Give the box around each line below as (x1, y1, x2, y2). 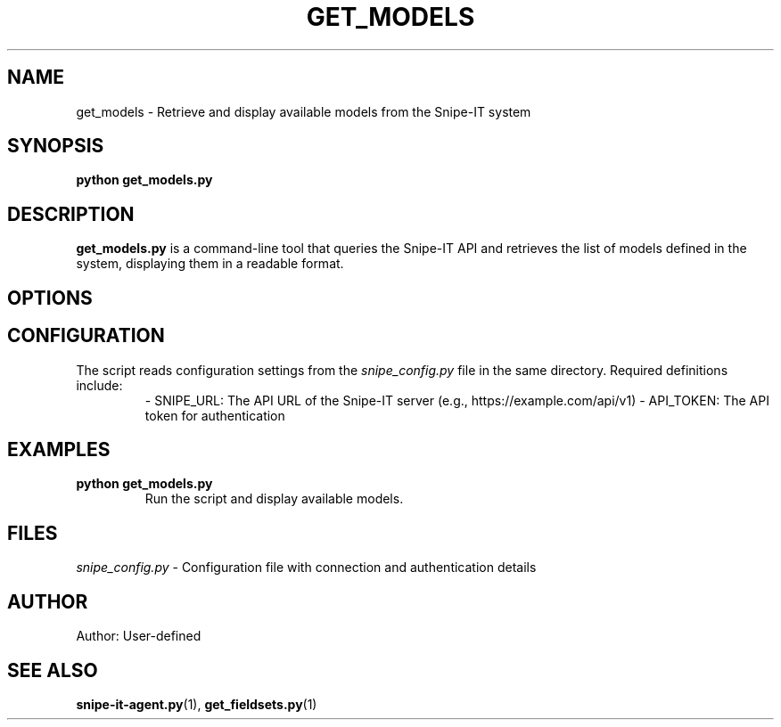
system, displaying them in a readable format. (76, 256, 344, 272)
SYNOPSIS (7, 135, 104, 158)
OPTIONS (7, 286, 93, 309)
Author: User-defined (76, 628, 201, 644)
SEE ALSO (7, 658, 98, 682)
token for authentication (144, 407, 285, 423)
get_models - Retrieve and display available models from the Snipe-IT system (76, 103, 531, 119)
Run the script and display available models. (144, 491, 404, 507)
